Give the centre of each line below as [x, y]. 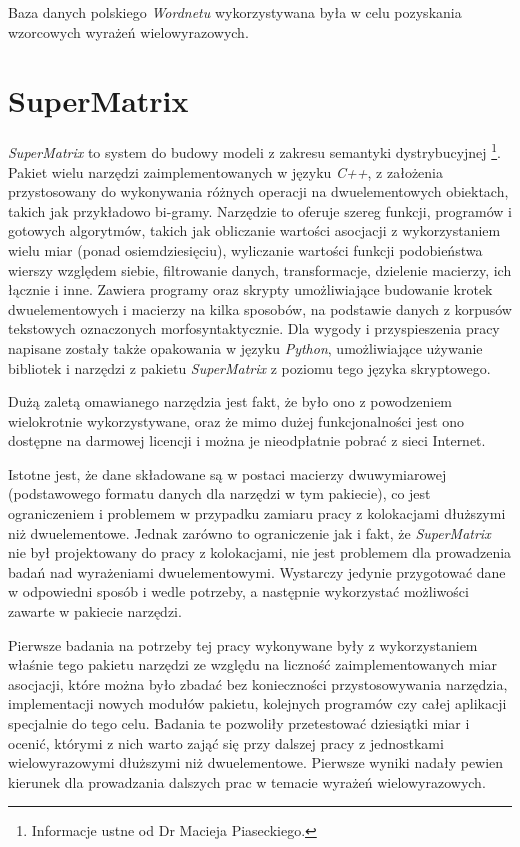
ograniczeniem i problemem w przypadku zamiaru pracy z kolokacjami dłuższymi [257, 513]
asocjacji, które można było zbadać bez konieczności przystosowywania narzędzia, [258, 683]
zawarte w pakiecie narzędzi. [95, 611]
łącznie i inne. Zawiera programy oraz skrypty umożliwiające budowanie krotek [250, 289]
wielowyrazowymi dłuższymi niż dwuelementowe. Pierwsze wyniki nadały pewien [256, 762]
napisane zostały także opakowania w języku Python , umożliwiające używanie [245, 347]
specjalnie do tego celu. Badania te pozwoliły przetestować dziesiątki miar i [239, 723]
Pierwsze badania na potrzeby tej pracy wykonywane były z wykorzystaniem [243, 644]
